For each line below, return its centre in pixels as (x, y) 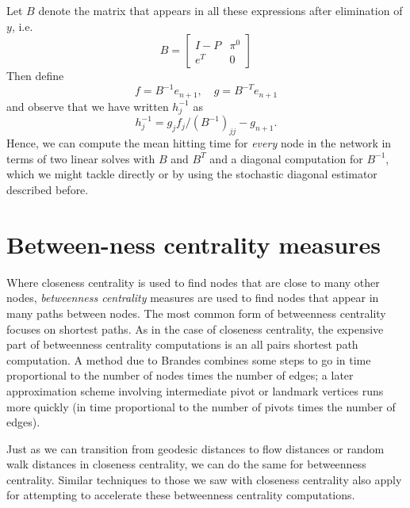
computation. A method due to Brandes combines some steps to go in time (189, 359)
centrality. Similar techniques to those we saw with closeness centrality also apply (204, 479)
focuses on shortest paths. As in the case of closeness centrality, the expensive (195, 328)
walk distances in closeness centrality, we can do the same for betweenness (186, 464)
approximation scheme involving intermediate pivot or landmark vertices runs (195, 390)
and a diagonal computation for (286, 158)
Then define (35, 76)
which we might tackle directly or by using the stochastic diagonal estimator (192, 174)
